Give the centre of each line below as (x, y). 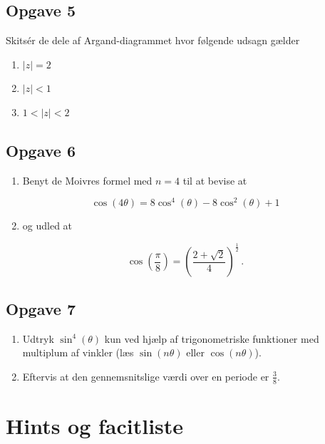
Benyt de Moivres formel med (87, 180)
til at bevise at (215, 180)
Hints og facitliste (95, 425)
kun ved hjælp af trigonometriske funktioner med (212, 338)
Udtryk (38, 338)
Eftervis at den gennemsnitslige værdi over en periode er (146, 376)
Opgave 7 (41, 308)
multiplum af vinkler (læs (78, 352)
